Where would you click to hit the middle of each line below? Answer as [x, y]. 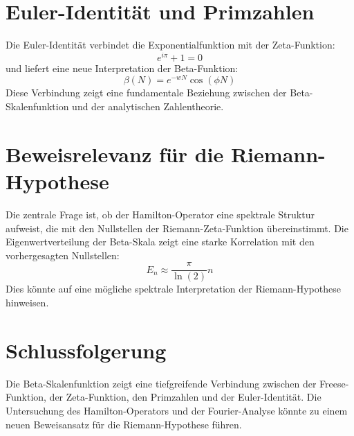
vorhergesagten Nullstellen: [63, 255]
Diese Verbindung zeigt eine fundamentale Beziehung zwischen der [146, 93]
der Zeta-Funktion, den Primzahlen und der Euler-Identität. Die [185, 397]
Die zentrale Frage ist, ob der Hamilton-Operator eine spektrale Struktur [160, 214]
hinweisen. [27, 302]
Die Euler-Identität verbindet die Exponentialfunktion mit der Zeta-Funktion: [170, 45]
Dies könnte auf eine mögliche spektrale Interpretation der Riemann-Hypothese [173, 289]
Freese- [334, 383]
